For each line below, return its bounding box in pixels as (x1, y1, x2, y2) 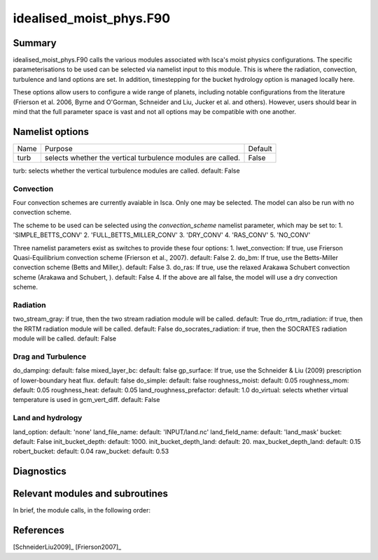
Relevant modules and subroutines (13, 488, 168, 500)
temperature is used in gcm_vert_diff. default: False (13, 396, 160, 404)
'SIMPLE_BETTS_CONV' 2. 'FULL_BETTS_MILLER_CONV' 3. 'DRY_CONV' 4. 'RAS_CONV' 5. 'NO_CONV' (13, 231, 311, 239)
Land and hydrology (13, 413, 83, 423)
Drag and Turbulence (13, 352, 87, 361)
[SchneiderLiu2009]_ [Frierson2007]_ (13, 543, 122, 552)
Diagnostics (13, 466, 66, 478)
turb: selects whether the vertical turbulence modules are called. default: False (13, 166, 241, 175)
